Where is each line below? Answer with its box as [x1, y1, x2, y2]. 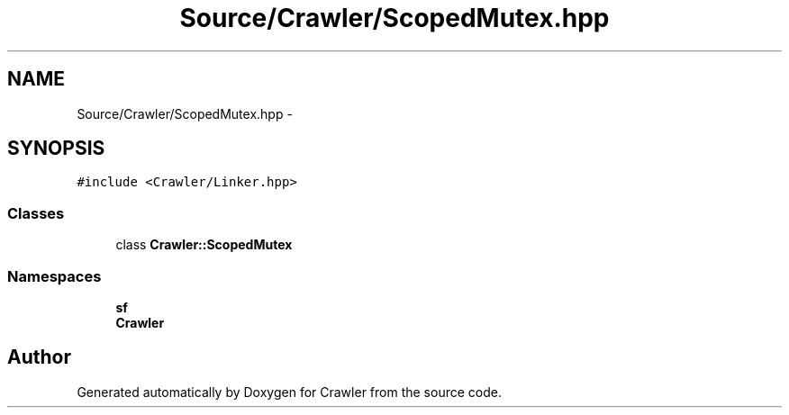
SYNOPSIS [7, 137, 105, 160]
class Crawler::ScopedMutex [115, 237, 293, 253]
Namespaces [7, 266, 102, 285]
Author [7, 346, 71, 369]
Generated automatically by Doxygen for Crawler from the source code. [77, 383, 502, 400]
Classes [7, 203, 65, 222]
